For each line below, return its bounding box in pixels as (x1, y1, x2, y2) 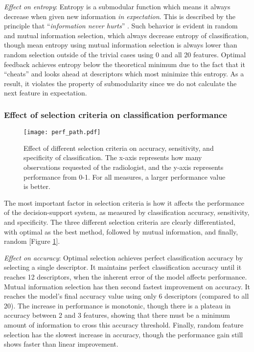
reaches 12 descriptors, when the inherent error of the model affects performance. (4, 271, 247, 282)
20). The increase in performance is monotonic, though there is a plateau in (4, 300, 231, 310)
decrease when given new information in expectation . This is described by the (4, 11, 236, 21)
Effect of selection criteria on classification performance (4, 108, 227, 120)
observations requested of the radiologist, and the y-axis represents (23, 162, 224, 172)
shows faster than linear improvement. (4, 339, 118, 349)
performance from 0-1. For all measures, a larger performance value (23, 171, 226, 182)
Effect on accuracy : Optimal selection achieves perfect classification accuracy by (4, 252, 243, 262)
